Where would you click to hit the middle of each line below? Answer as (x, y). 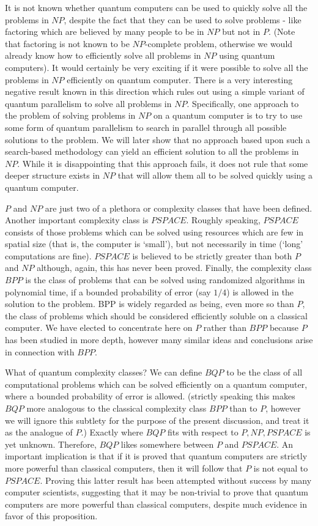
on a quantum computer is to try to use (228, 115)
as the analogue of (39, 432)
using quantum (247, 55)
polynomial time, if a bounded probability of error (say (108, 291)
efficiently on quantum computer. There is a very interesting (180, 79)
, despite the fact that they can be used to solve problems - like (183, 19)
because (284, 328)
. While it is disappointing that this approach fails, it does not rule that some (163, 163)
